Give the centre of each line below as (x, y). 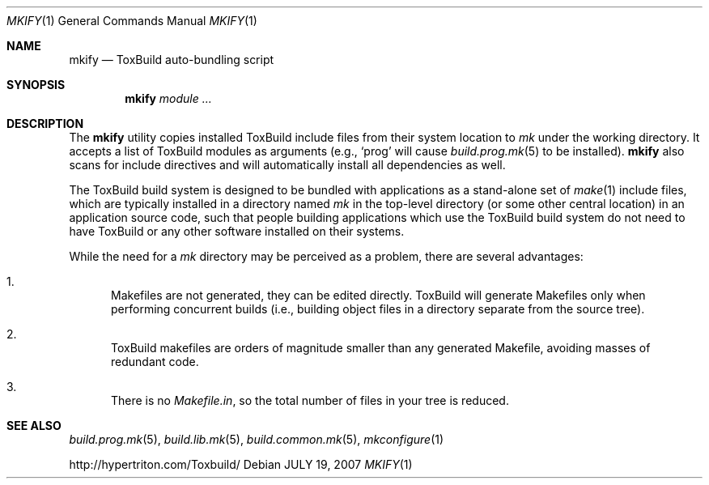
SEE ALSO (34, 425)
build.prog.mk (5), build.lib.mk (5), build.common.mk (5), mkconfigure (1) (257, 439)
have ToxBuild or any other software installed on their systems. (237, 231)
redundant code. (155, 362)
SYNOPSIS (36, 85)
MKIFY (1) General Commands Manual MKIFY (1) (132, 21)
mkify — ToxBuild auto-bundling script (172, 60)
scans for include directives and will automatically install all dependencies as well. (287, 165)
